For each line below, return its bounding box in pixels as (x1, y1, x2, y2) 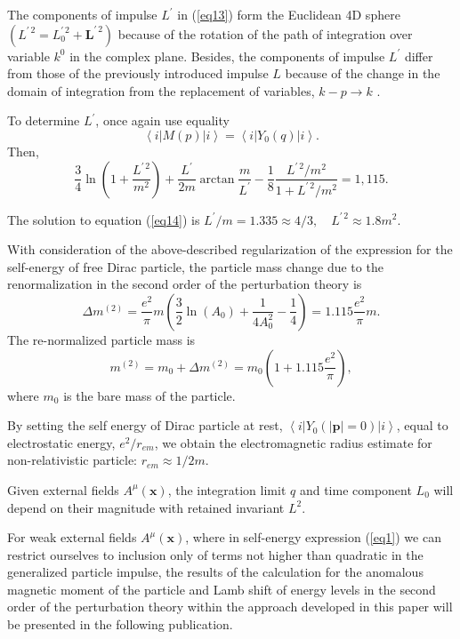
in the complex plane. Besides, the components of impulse (69, 46, 385, 65)
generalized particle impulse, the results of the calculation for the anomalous (7, 563, 424, 581)
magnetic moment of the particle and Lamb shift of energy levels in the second (7, 579, 436, 598)
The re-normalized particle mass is (7, 330, 196, 348)
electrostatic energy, (7, 433, 116, 451)
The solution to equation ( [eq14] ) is (7, 210, 200, 228)
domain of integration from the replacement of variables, (7, 81, 315, 100)
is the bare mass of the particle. (63, 386, 236, 404)
